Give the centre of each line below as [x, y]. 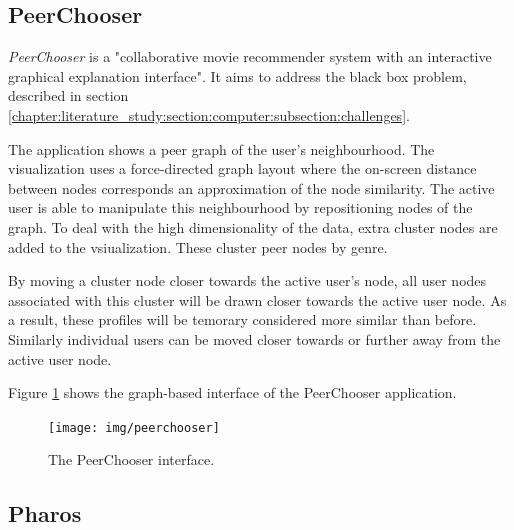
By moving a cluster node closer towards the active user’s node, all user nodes [247, 280]
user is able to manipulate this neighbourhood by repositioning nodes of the [240, 207]
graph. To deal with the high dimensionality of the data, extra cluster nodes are [253, 226]
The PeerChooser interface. [131, 459]
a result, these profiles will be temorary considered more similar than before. [242, 319]
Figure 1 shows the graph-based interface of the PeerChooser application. [232, 392]
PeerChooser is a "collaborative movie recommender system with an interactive [250, 56]
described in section [68, 95]
